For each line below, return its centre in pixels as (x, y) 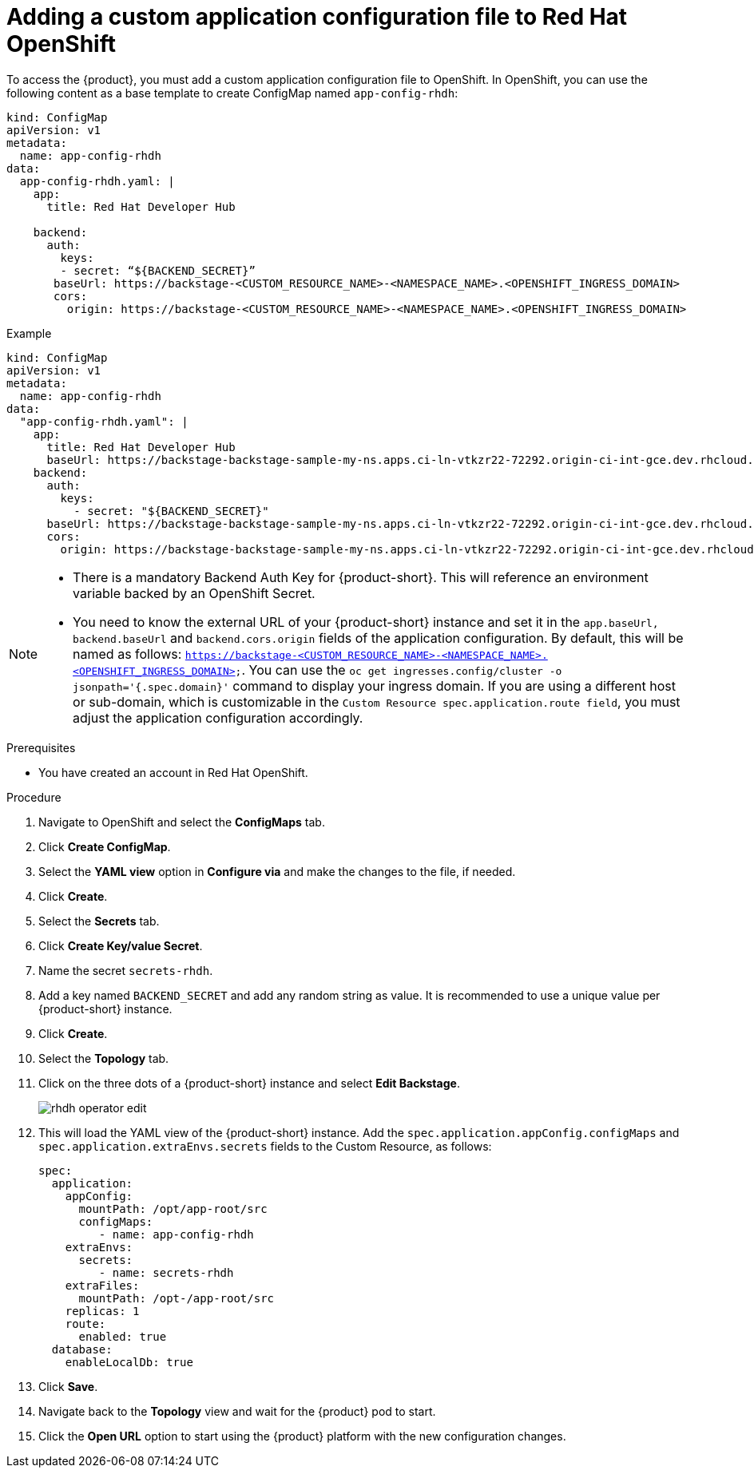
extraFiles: (102, 1285)
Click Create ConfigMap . (105, 846)
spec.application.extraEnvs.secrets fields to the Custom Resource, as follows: (265, 1146)
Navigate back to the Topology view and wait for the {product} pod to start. (237, 1411)
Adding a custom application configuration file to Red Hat (317, 17)
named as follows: (127, 654)
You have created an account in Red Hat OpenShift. (173, 772)
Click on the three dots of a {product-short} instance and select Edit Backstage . (249, 1083)
